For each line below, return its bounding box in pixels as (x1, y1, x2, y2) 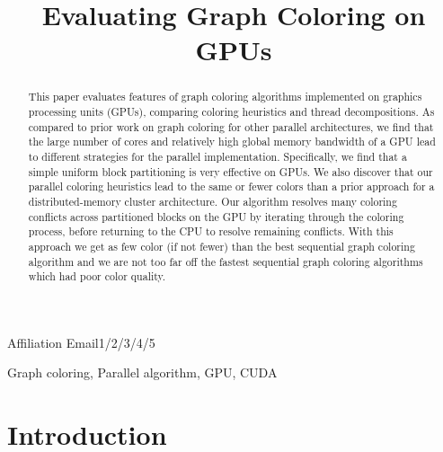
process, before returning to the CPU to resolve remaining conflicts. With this (28, 224, 394, 239)
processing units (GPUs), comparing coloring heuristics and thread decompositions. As (28, 104, 435, 120)
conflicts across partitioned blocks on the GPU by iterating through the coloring (28, 208, 404, 224)
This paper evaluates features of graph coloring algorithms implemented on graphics (28, 89, 422, 104)
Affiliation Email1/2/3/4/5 (7, 332, 155, 351)
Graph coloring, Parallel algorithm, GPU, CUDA (7, 363, 278, 382)
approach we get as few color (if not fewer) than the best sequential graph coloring (28, 238, 415, 253)
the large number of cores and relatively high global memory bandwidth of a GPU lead (28, 134, 436, 149)
